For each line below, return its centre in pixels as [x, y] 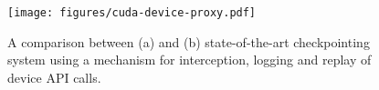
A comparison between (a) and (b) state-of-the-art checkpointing [189, 41]
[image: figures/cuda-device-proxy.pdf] [132, 13]
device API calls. [54, 77]
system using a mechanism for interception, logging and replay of [189, 60]
